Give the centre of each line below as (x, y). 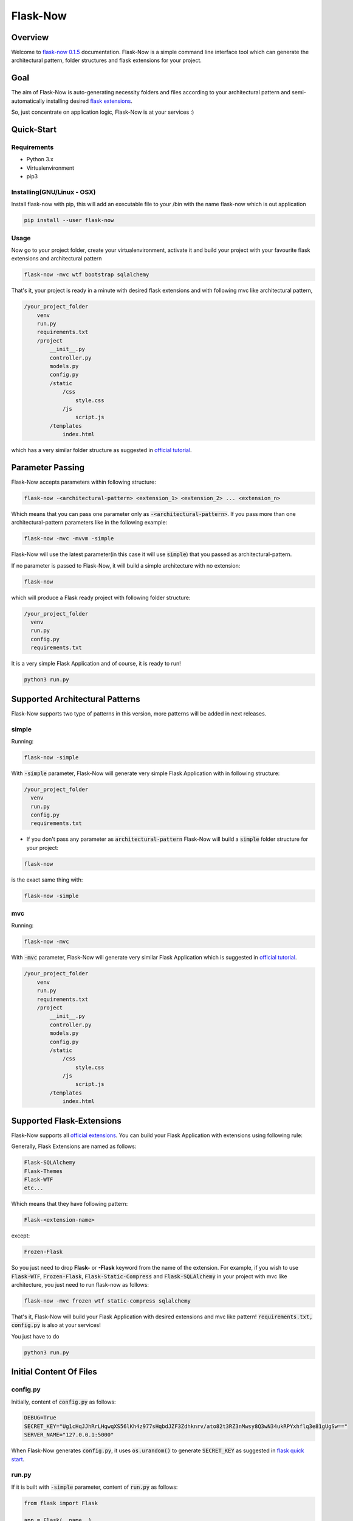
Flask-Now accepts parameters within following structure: (84, 482)
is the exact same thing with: (47, 880)
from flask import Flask (61, 1503)
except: (21, 1236)
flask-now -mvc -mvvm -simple (69, 539)
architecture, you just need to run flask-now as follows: (80, 1285)
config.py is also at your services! (56, 1325)
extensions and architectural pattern (57, 259)
